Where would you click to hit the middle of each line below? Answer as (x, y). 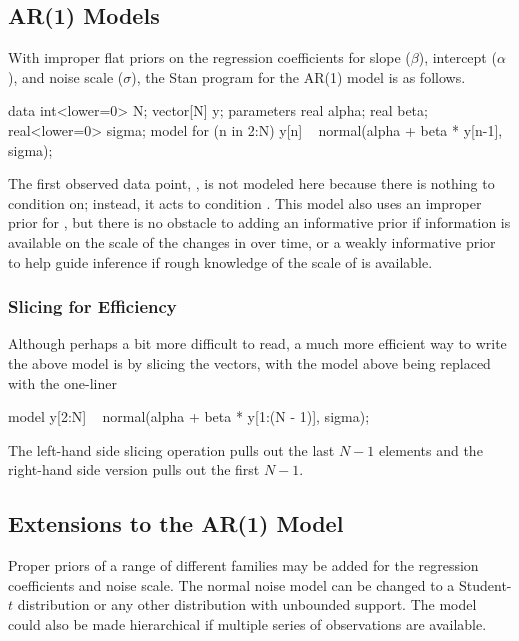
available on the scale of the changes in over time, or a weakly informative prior (252, 241)
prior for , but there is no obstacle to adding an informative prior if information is (259, 222)
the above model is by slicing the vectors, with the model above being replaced (249, 362)
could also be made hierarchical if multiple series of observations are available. (247, 623)
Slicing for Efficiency (92, 306)
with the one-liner (62, 382)
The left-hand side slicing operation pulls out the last (171, 449)
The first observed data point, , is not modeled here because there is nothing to (251, 183)
